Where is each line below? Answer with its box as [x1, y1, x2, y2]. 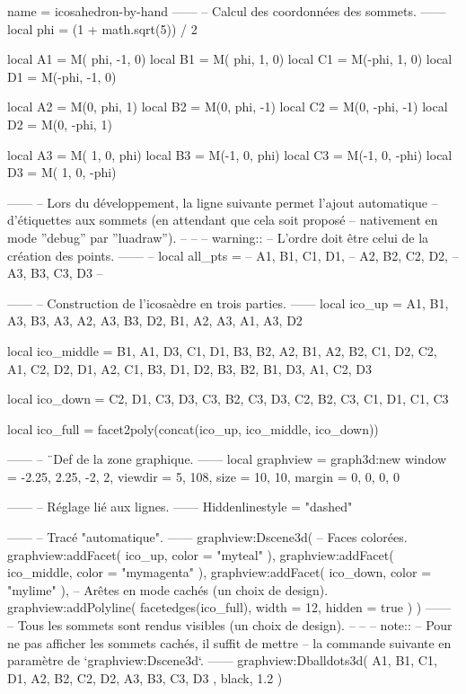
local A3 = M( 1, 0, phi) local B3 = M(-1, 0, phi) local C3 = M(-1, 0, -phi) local [7, 145, 453, 164]
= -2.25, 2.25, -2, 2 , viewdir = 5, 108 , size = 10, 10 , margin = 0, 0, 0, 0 [7, 467, 400, 485]
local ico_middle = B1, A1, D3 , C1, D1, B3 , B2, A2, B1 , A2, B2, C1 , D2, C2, [7, 341, 437, 360]
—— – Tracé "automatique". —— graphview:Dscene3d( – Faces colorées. [7, 528, 408, 547]
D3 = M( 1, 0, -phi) [7, 163, 117, 182]
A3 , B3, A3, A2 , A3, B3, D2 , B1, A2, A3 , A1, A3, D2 [7, 311, 303, 330]
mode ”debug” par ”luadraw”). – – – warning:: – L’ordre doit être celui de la [7, 227, 429, 246]
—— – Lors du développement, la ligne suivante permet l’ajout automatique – [7, 192, 438, 211]
